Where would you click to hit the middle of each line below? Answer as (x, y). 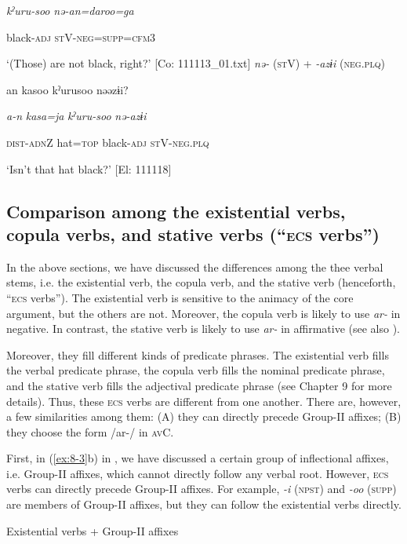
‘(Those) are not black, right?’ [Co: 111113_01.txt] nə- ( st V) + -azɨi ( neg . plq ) (196, 63)
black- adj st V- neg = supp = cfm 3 (81, 37)
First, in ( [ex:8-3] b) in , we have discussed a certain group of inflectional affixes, (198, 458)
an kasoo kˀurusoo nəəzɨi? (67, 89)
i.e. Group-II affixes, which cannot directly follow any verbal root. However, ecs (198, 473)
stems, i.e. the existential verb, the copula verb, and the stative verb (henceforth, (201, 282)
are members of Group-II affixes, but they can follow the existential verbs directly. (204, 504)
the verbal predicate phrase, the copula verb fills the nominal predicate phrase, (196, 370)
